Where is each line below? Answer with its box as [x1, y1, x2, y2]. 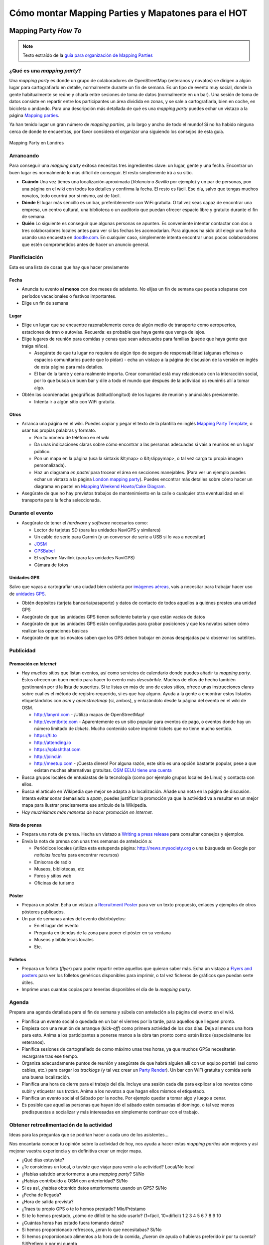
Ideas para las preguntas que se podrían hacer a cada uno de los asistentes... [9, 1131, 169, 1137]
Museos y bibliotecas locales [34, 937, 94, 943]
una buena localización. [21, 1074, 71, 1080]
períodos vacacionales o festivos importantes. [21, 293, 117, 299]
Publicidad [9, 647, 36, 654]
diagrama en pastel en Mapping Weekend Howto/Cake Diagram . [34, 483, 166, 489]
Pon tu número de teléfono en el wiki [34, 434, 110, 440]
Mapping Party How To [9, 26, 82, 35]
